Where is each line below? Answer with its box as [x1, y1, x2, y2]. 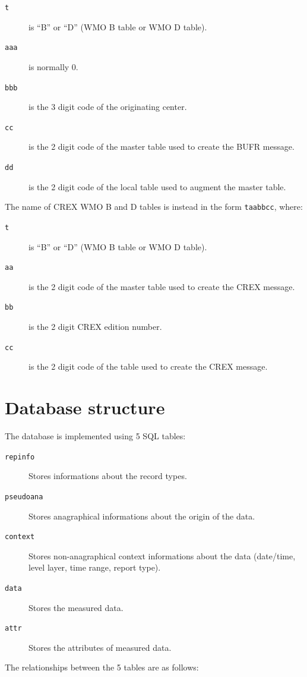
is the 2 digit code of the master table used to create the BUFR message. [29, 140, 295, 153]
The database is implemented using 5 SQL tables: [5, 430, 186, 442]
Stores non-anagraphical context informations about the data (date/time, [29, 549, 296, 562]
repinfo [5, 452, 35, 461]
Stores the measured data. [29, 601, 124, 613]
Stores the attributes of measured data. [29, 641, 172, 653]
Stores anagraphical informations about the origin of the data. [29, 509, 255, 522]
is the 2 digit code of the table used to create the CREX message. [29, 360, 268, 373]
